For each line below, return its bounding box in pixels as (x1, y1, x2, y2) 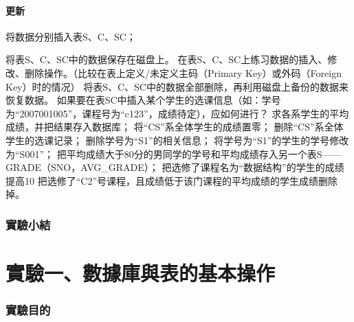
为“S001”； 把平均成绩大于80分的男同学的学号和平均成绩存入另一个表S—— (5, 146, 342, 161)
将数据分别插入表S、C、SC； (5, 29, 136, 43)
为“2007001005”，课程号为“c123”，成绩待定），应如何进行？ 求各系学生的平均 (5, 106, 349, 120)
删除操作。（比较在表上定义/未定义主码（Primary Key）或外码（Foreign (24, 65, 342, 80)
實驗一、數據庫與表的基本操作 (5, 258, 276, 286)
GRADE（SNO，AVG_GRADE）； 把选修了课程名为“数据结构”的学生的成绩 (5, 160, 344, 174)
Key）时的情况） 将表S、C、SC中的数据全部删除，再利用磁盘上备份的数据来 (5, 79, 349, 93)
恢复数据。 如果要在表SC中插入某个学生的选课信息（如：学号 (5, 93, 281, 107)
